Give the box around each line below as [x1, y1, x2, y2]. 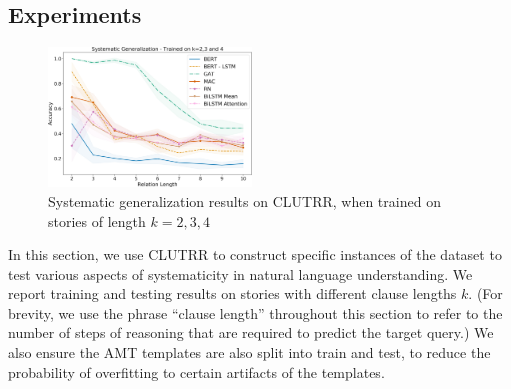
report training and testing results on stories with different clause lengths [8, 283, 457, 304]
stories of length [48, 210, 146, 231]
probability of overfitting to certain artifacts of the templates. [8, 361, 385, 382]
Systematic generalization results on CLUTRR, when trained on [48, 190, 441, 211]
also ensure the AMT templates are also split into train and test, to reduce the [8, 342, 491, 363]
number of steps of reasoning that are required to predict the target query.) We [8, 322, 494, 343]
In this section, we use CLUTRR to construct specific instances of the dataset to [8, 244, 502, 265]
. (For [468, 283, 503, 304]
